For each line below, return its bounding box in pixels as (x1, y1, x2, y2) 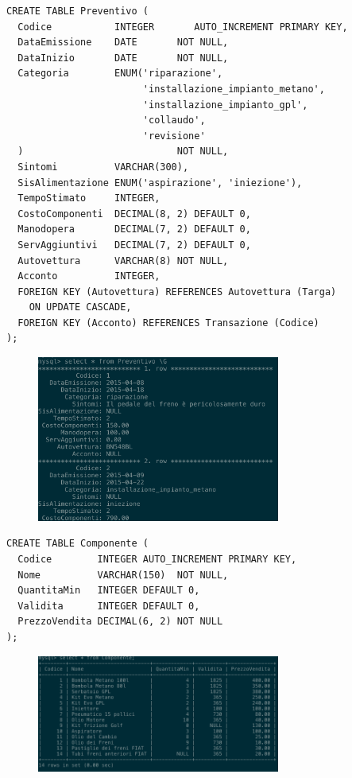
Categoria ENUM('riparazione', (17, 68, 223, 80)
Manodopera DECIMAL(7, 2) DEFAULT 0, (17, 224, 251, 235)
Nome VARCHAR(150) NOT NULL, (17, 569, 229, 581)
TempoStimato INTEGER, (17, 193, 161, 204)
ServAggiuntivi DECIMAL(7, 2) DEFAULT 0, (17, 239, 251, 251)
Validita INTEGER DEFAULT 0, (17, 600, 200, 612)
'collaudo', (142, 115, 206, 126)
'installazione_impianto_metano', (142, 83, 325, 95)
